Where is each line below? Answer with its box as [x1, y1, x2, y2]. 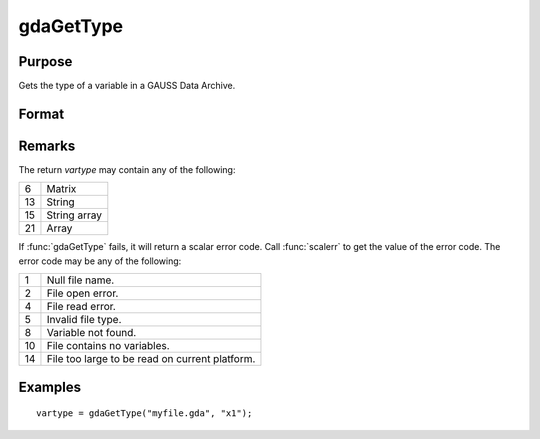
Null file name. [46, 273, 115, 287]
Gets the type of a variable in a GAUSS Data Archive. [18, 80, 236, 92]
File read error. [46, 300, 117, 314]
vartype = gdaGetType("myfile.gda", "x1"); [36, 408, 253, 419]
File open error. [46, 286, 119, 300]
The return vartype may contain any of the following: [18, 163, 236, 175]
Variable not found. [46, 326, 137, 340]
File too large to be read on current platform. [46, 352, 256, 366]
